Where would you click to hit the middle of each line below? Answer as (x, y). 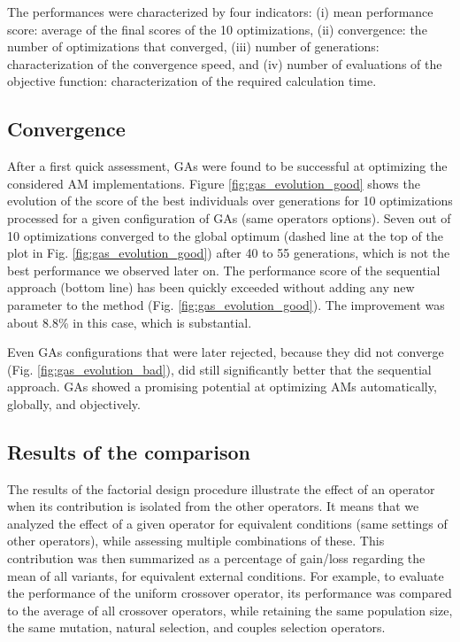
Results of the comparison (129, 451)
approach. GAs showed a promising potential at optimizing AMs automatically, (222, 387)
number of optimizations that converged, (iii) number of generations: (193, 46)
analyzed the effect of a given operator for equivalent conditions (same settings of (227, 523)
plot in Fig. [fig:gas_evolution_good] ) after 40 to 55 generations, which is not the (229, 253)
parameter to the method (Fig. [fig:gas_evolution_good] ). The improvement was (226, 304)
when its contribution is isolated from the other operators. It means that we (213, 506)
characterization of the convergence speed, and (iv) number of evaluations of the (225, 63)
